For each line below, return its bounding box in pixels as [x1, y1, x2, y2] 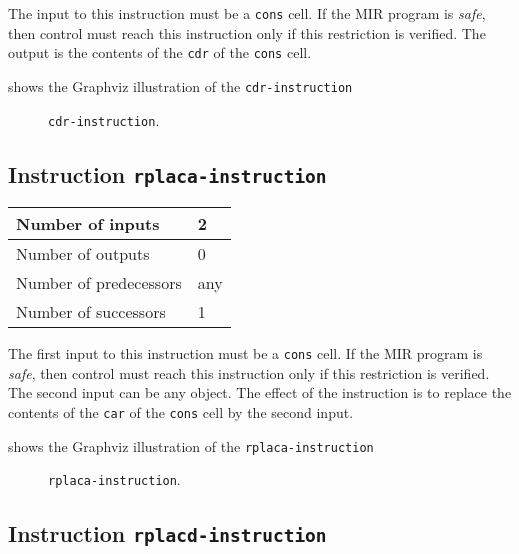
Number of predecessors [16, 271, 182, 294]
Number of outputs [16, 242, 150, 265]
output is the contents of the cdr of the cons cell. [8, 42, 312, 63]
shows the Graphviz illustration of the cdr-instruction [8, 75, 353, 96]
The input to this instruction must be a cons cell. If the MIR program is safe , [8, 3, 486, 23]
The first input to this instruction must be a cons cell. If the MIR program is [8, 343, 483, 363]
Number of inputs [16, 212, 160, 235]
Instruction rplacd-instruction [8, 518, 327, 549]
